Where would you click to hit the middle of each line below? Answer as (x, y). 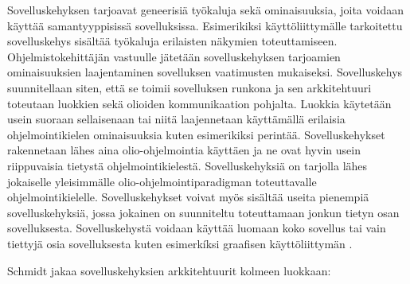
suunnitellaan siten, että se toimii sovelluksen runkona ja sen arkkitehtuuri (189, 87)
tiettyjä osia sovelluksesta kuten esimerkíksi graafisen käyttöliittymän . (180, 243)
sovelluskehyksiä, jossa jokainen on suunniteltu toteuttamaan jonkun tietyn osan (203, 212)
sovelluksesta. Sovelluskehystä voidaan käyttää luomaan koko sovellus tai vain (197, 228)
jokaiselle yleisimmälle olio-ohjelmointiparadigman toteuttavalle (162, 181)
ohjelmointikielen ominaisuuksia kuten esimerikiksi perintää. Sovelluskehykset (196, 134)
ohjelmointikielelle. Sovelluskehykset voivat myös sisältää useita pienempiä (188, 197)
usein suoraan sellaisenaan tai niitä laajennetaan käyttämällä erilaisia (176, 119)
